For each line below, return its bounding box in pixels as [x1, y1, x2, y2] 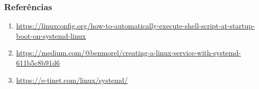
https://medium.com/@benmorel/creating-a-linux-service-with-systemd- [16, 47, 241, 58]
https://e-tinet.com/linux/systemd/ [16, 74, 128, 85]
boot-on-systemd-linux [16, 30, 86, 41]
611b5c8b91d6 [16, 57, 60, 68]
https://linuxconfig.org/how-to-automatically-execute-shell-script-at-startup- [16, 20, 255, 31]
